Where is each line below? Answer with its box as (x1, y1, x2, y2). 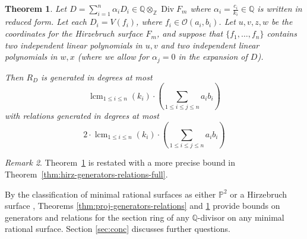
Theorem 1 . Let (5, 2, 67, 14)
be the (271, 15, 293, 28)
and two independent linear (160, 38, 259, 51)
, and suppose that (156, 27, 223, 40)
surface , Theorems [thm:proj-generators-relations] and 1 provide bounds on (5, 199, 280, 212)
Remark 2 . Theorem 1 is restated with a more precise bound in (5, 156, 236, 169)
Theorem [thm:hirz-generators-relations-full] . (5, 167, 168, 180)
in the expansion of (178, 50, 248, 63)
